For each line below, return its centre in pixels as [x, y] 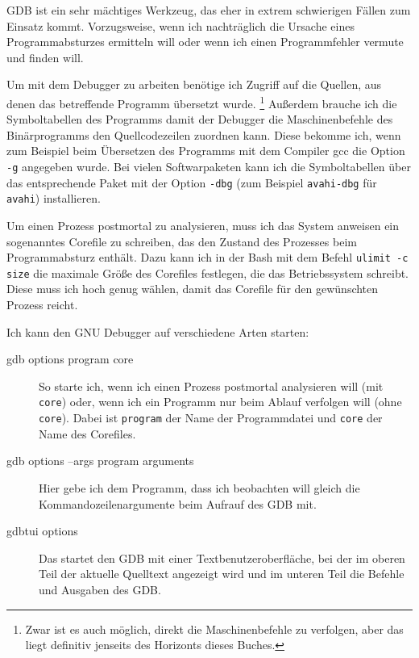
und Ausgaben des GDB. [100, 589]
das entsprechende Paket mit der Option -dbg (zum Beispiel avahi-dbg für [192, 182]
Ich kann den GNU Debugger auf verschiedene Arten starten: [158, 331]
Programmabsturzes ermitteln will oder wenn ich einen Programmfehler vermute [205, 42]
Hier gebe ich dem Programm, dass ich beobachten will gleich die [199, 487]
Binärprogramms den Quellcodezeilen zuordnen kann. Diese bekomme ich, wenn [204, 134]
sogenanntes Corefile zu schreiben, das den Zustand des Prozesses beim [182, 241]
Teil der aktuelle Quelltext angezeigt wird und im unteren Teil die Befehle [222, 574]
